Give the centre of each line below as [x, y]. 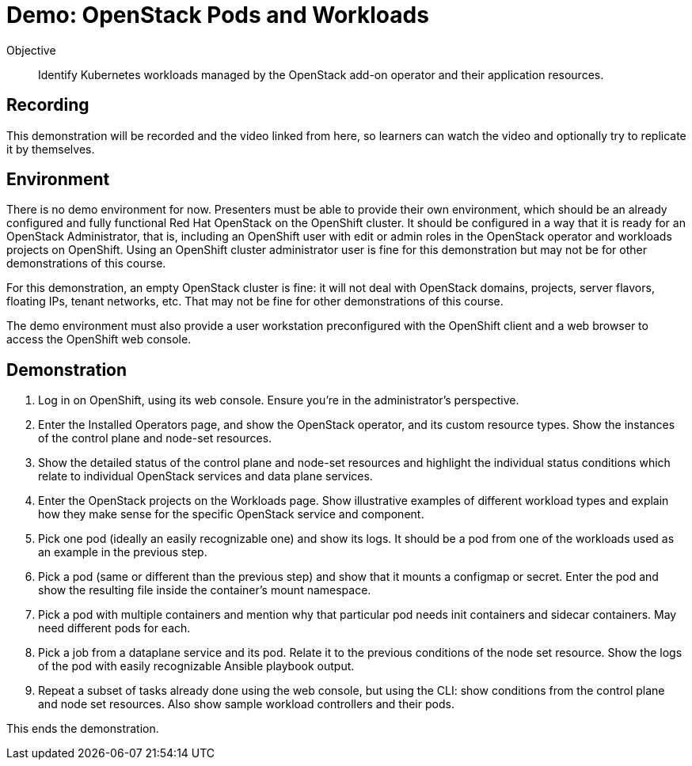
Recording [48, 105]
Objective [31, 50]
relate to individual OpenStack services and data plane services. [205, 476]
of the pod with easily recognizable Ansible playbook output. [196, 666]
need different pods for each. [114, 628]
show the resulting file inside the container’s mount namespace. [205, 590]
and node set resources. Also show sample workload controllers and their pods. [246, 704]
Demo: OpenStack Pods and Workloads [218, 15]
